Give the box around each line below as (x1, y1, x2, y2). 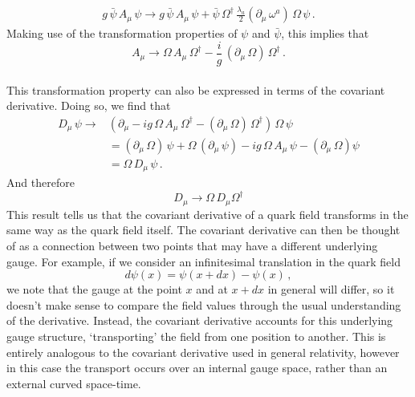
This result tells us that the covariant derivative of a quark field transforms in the (6, 205, 409, 222)
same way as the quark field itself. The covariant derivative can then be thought (6, 221, 401, 238)
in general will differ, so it (267, 281, 395, 298)
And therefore (6, 174, 75, 191)
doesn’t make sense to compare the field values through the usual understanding (6, 296, 401, 313)
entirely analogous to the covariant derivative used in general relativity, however (6, 343, 400, 360)
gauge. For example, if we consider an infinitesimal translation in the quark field (6, 253, 401, 269)
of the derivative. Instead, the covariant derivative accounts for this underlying (6, 312, 393, 329)
